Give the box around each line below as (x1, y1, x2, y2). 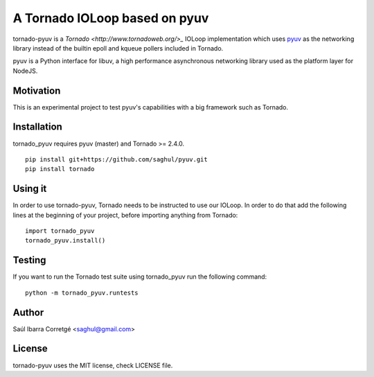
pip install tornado (25, 165, 95, 173)
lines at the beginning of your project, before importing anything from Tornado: (12, 211, 238, 219)
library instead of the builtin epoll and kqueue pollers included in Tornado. (12, 44, 224, 52)
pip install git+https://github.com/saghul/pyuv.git (25, 155, 208, 163)
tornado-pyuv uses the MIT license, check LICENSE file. (12, 361, 173, 369)
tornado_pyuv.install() (25, 236, 106, 245)
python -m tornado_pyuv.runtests (25, 288, 139, 297)
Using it (12, 183, 47, 195)
